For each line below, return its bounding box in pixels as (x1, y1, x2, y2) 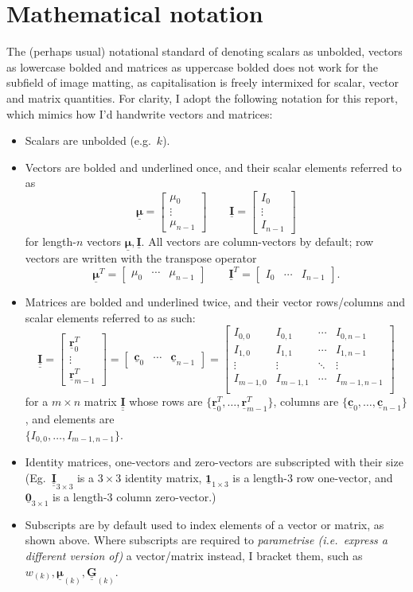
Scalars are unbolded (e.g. (25, 132, 151, 149)
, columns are (273, 392, 339, 409)
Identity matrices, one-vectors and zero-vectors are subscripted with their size (25, 453, 403, 469)
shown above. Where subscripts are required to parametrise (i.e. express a (25, 532, 388, 548)
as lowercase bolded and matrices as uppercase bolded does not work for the (6, 58, 378, 75)
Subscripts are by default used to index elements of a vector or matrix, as (25, 516, 384, 532)
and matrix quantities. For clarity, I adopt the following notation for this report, (6, 89, 398, 106)
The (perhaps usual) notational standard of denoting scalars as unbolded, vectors (6, 43, 403, 60)
